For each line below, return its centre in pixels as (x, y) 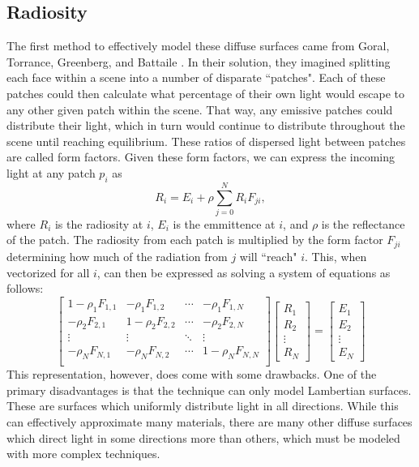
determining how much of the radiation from (117, 256)
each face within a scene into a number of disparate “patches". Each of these (196, 77)
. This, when (336, 256)
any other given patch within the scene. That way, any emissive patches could (200, 109)
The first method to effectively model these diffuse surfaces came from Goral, (198, 46)
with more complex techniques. (83, 454)
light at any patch (51, 172)
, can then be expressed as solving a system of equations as (244, 272)
